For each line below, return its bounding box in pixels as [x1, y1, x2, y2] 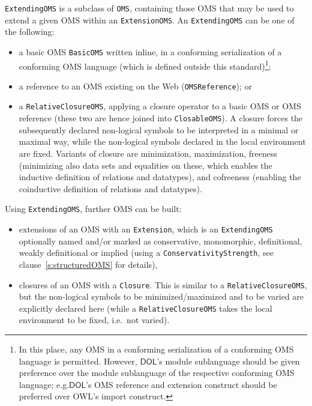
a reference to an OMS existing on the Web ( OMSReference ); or [19, 79, 253, 92]
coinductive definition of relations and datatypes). [19, 182, 202, 195]
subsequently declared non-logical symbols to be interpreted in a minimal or [19, 123, 299, 136]
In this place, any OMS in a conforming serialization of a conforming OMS [19, 343, 294, 355]
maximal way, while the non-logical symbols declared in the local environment [19, 135, 306, 148]
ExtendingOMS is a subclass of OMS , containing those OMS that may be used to [5, 2, 294, 14]
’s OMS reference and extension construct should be [86, 378, 277, 390]
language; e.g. [19, 378, 70, 390]
